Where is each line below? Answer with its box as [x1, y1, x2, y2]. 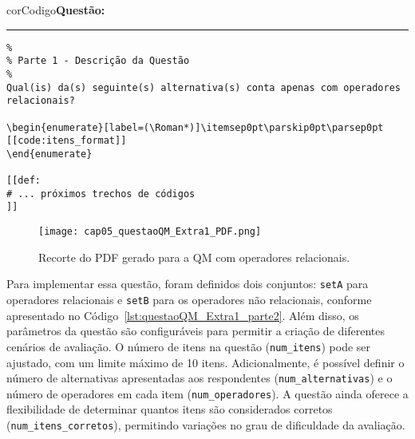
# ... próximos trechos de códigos [6, 188, 196, 200]
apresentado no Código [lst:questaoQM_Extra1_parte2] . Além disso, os [6, 307, 359, 323]
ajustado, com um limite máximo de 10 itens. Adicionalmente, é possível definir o [6, 354, 405, 370]
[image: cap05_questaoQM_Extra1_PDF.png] [38, 226, 262, 238]
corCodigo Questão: [6, 2, 105, 18]
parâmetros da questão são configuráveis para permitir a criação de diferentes [6, 322, 385, 339]
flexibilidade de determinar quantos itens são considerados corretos [6, 401, 333, 417]
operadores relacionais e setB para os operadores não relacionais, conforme [6, 291, 372, 308]
